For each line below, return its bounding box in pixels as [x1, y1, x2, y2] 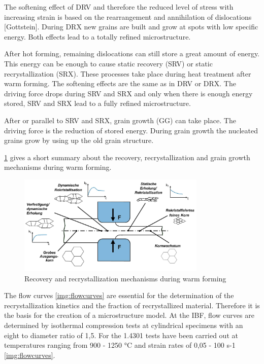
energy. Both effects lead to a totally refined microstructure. [4, 31, 191, 42]
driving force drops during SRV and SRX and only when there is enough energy [4, 88, 253, 98]
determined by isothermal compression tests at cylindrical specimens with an [4, 320, 243, 331]
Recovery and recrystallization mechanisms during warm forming [24, 273, 226, 283]
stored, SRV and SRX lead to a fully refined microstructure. [4, 98, 191, 108]
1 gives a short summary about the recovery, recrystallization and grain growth [4, 152, 250, 162]
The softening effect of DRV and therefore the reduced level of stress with [4, 2, 234, 12]
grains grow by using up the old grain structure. [4, 135, 154, 145]
